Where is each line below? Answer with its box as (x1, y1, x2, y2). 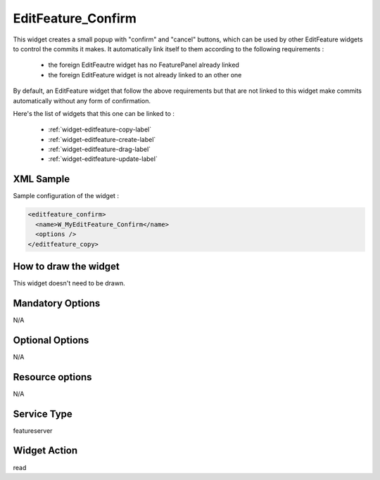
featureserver (13, 426, 53, 435)
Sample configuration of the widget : (13, 192, 120, 200)
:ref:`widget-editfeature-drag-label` (48, 145, 151, 154)
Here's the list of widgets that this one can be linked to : (13, 109, 175, 117)
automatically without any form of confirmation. (13, 96, 151, 105)
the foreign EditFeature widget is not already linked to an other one (48, 70, 242, 79)
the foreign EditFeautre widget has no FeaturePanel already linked (48, 60, 239, 70)
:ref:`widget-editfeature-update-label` (48, 155, 158, 163)
